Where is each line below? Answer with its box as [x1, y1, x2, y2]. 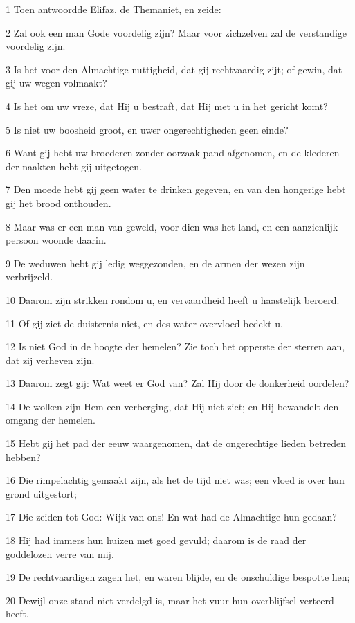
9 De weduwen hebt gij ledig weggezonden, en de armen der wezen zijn [6, 255, 305, 270]
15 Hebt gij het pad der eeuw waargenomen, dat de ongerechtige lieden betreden [6, 436, 347, 451]
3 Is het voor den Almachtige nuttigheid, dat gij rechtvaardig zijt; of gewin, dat [6, 62, 343, 76]
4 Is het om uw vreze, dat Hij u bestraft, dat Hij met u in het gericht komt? [6, 98, 328, 113]
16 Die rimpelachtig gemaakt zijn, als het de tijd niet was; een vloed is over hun [6, 473, 345, 487]
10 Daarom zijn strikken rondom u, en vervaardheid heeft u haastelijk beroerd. [6, 292, 340, 307]
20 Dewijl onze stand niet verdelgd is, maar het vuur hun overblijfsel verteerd [6, 593, 334, 607]
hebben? [6, 449, 41, 464]
